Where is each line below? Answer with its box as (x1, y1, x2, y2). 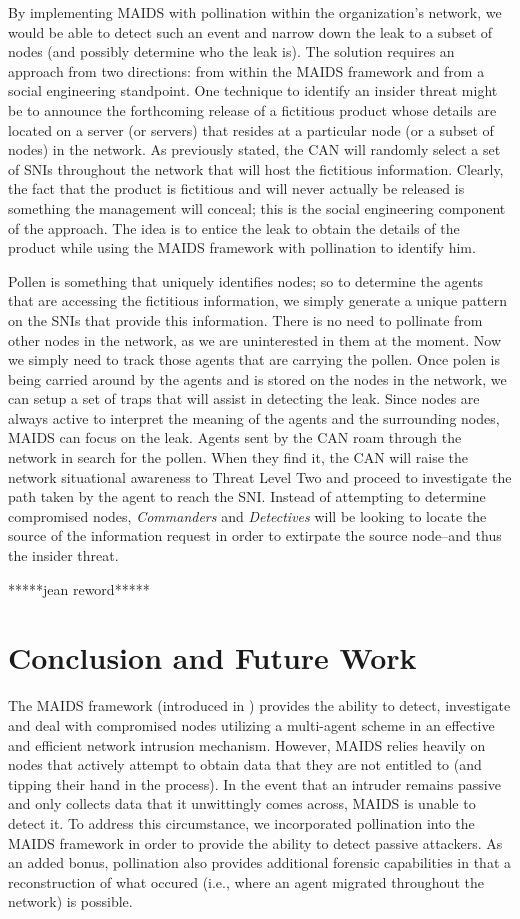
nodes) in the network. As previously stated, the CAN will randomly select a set (8, 139, 501, 160)
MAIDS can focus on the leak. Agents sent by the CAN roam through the (8, 427, 462, 448)
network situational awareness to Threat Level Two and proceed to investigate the (8, 466, 512, 487)
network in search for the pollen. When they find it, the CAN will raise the (8, 447, 468, 468)
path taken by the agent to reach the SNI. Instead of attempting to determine (8, 486, 486, 507)
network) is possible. (8, 891, 133, 912)
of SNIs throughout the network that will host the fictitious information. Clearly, (8, 158, 504, 179)
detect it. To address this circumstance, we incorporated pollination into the (8, 812, 475, 833)
